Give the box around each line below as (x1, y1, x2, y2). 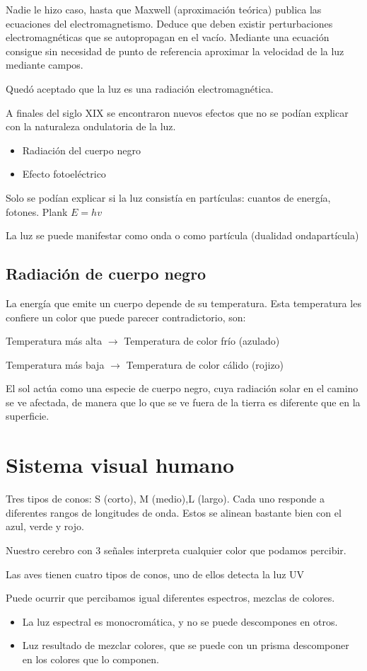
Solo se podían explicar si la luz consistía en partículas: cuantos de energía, (6, 190, 331, 205)
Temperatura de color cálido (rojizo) (126, 357, 284, 372)
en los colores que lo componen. (22, 651, 159, 666)
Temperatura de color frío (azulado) (124, 333, 280, 348)
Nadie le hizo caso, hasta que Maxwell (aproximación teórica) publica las (6, 2, 322, 16)
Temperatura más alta (6, 333, 103, 348)
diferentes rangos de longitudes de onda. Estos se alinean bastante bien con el (6, 505, 342, 520)
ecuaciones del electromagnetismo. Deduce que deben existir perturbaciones (6, 16, 333, 30)
